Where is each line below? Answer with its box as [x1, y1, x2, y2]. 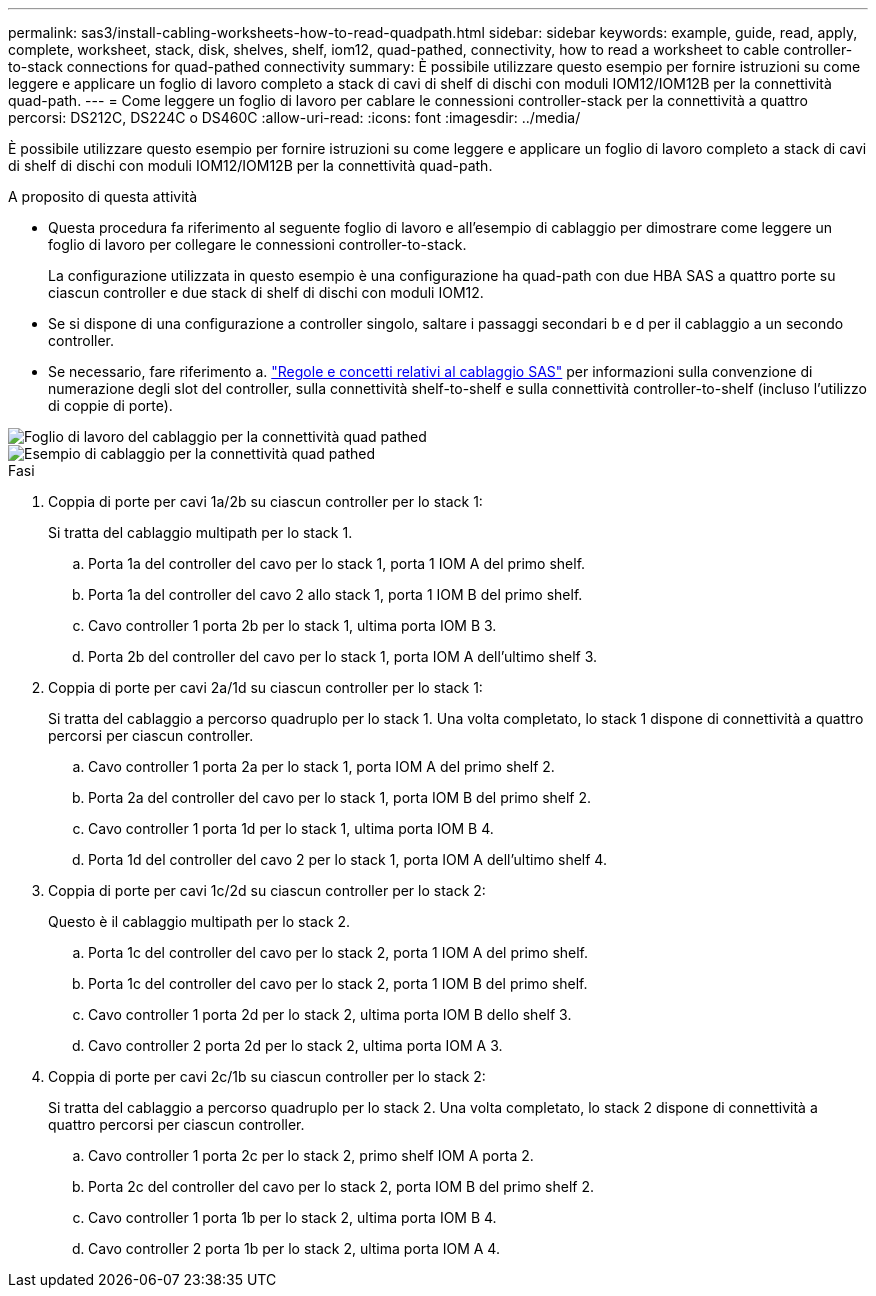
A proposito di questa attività [8, 188, 198, 205]
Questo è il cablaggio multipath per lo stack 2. [48, 913, 351, 930]
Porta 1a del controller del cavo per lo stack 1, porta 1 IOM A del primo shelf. [88, 555, 586, 572]
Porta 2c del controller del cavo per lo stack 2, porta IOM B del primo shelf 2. [88, 1178, 595, 1195]
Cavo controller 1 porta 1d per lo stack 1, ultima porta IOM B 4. [88, 820, 494, 837]
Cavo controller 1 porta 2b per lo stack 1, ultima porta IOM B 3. [88, 617, 497, 634]
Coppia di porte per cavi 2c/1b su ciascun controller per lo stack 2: [48, 1068, 486, 1085]
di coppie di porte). [48, 397, 173, 414]
